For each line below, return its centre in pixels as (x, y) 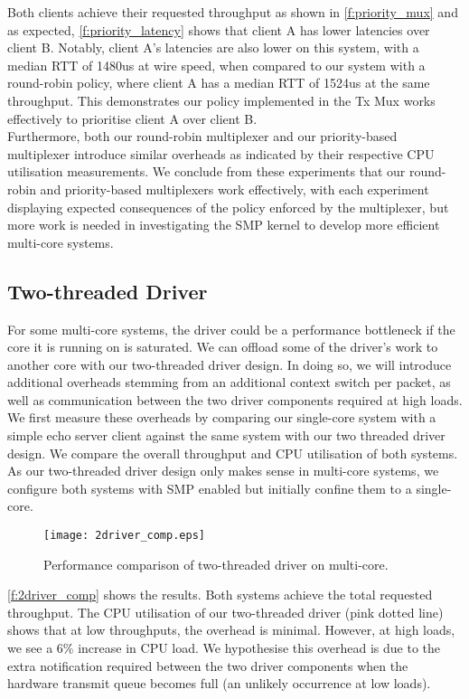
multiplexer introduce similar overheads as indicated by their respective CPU (221, 153)
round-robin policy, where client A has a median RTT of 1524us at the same (219, 83)
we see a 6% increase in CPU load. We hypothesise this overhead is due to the (224, 648)
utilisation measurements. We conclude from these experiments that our (206, 171)
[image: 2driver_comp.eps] (124, 536)
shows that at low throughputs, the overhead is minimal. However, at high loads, (231, 630)
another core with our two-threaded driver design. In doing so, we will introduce (230, 364)
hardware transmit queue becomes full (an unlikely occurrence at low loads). (219, 683)
